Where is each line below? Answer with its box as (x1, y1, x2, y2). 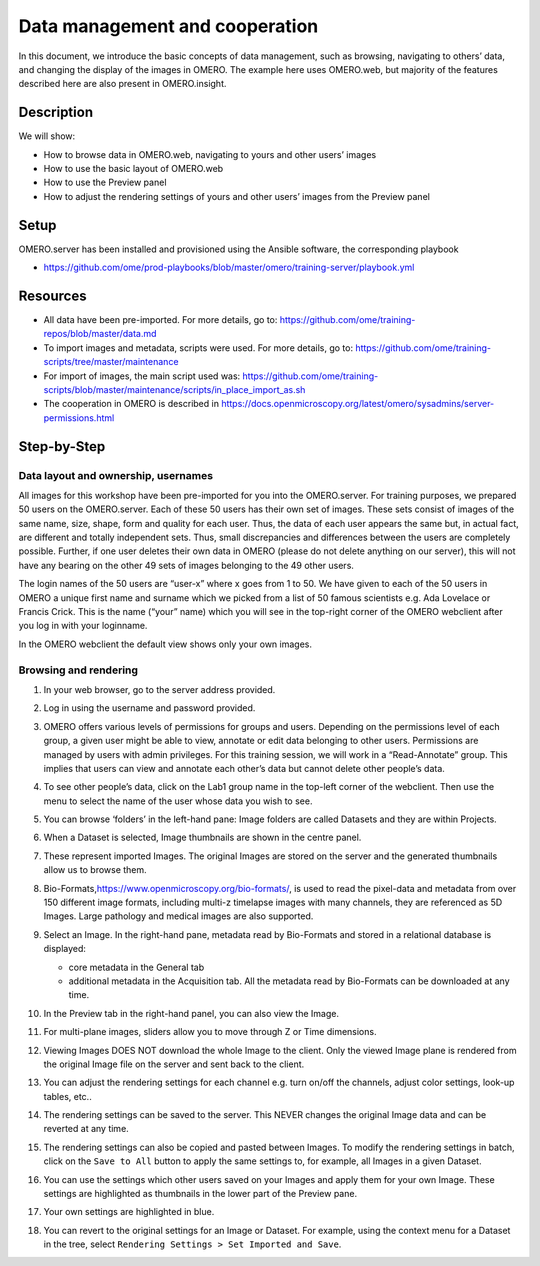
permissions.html (43, 411, 115, 424)
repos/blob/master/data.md (43, 328, 157, 340)
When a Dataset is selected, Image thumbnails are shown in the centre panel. (43, 831, 362, 844)
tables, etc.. (43, 1090, 92, 1102)
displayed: (43, 943, 87, 955)
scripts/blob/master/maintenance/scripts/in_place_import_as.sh (43, 383, 306, 395)
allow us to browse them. (43, 864, 147, 876)
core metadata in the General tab (68, 961, 205, 973)
